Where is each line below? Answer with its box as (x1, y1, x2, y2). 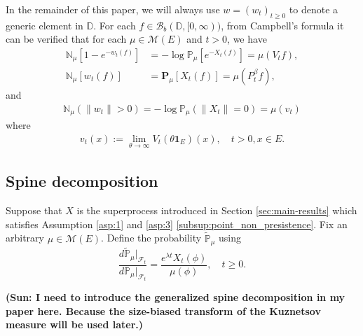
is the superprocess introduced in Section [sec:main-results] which (76, 203, 357, 218)
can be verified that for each (6, 31, 127, 46)
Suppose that (6, 203, 62, 218)
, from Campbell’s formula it (221, 17, 344, 32)
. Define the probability (101, 230, 202, 245)
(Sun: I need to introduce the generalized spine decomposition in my (6, 290, 345, 304)
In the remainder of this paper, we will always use (6, 2, 220, 16)
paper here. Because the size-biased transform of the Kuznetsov (6, 303, 321, 318)
